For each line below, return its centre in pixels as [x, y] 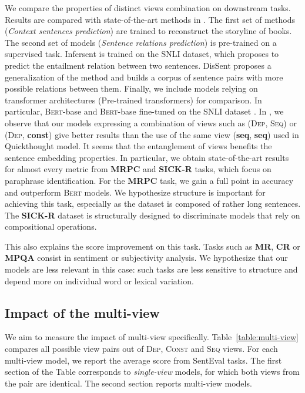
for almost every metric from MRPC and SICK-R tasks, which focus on [138, 169]
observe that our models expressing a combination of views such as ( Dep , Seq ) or [151, 122]
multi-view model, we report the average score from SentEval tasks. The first [143, 360]
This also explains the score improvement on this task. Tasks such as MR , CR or [152, 246]
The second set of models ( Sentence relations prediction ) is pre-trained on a [141, 42]
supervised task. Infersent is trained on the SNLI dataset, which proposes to [142, 54]
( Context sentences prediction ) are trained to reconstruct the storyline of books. [148, 31]
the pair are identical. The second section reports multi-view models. [128, 383]
